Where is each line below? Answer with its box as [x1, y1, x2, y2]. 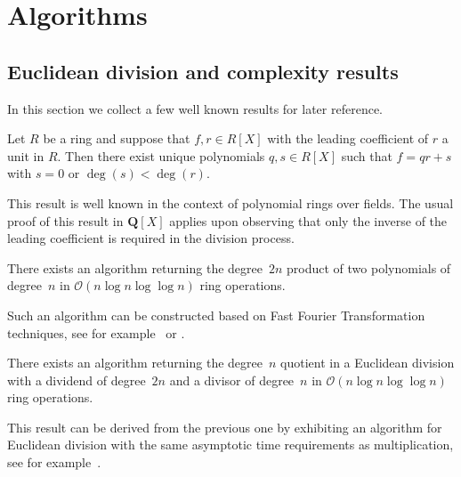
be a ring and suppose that [43, 129, 190, 148]
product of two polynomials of [287, 258, 451, 277]
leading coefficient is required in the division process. [7, 229, 295, 247]
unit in [7, 146, 44, 165]
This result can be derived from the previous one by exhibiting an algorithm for [7, 417, 442, 436]
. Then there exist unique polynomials [57, 146, 265, 165]
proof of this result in [7, 211, 124, 230]
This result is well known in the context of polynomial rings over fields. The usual [7, 193, 454, 212]
